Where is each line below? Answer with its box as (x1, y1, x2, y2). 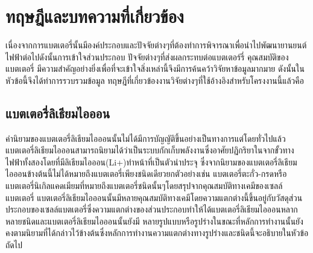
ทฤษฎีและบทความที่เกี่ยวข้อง (5, 4, 184, 28)
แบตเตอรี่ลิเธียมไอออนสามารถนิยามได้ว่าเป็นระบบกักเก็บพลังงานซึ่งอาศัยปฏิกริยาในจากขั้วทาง (5, 144, 294, 156)
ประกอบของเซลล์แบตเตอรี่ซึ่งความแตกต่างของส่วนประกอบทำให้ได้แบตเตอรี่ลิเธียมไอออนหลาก (5, 203, 298, 216)
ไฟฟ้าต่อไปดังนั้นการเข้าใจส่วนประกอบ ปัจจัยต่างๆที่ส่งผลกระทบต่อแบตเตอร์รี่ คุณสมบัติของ (5, 50, 289, 63)
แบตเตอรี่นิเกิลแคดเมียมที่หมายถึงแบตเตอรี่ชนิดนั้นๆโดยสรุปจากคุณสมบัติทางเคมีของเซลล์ (5, 179, 283, 192)
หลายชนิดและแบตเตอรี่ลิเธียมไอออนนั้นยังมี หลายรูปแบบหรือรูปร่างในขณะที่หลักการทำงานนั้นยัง (5, 214, 303, 227)
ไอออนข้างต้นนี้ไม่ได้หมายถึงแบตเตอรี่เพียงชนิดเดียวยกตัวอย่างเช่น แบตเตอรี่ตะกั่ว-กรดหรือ (5, 167, 287, 180)
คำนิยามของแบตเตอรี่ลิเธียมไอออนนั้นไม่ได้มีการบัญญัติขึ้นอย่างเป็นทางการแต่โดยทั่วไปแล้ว (5, 132, 286, 144)
